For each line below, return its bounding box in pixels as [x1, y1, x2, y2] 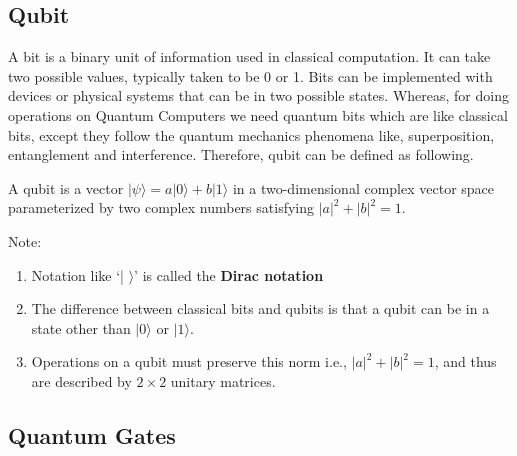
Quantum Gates [8, 419, 176, 450]
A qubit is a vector [8, 177, 124, 198]
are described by [31, 370, 132, 391]
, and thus [434, 351, 497, 372]
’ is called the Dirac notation [134, 264, 324, 285]
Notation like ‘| [31, 264, 124, 285]
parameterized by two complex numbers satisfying [8, 197, 314, 218]
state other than [31, 317, 131, 338]
